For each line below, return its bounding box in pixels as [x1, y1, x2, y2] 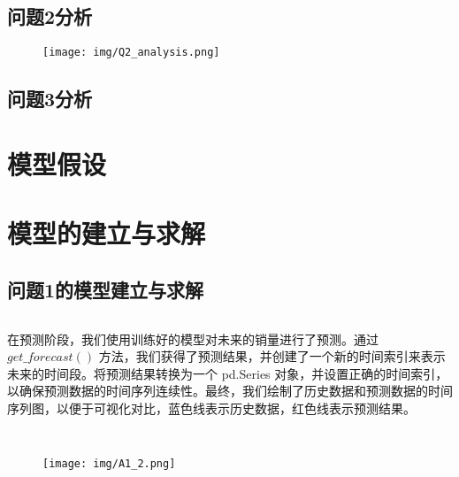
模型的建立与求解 [7, 215, 206, 251]
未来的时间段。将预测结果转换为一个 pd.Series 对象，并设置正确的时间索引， [7, 364, 448, 382]
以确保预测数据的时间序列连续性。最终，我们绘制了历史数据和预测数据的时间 [7, 381, 453, 400]
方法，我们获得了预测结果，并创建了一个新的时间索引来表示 [98, 347, 446, 365]
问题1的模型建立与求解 [7, 275, 204, 303]
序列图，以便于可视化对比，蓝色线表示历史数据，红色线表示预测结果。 [7, 398, 416, 417]
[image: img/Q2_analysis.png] [42, 46, 220, 59]
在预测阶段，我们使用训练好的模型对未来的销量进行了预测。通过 [7, 329, 379, 348]
